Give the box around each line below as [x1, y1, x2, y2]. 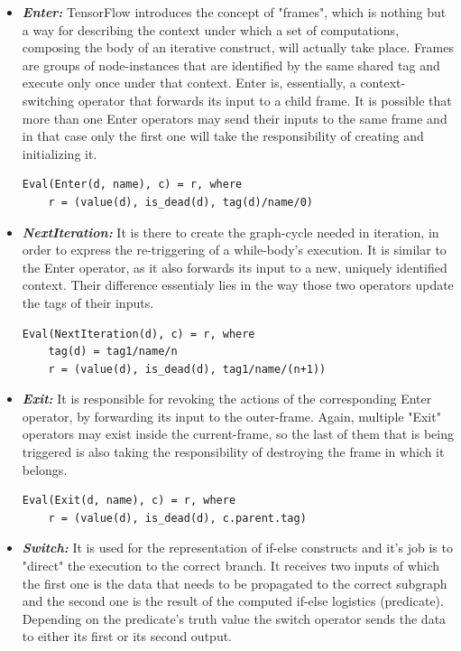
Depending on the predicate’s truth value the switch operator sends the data [22, 609, 447, 628]
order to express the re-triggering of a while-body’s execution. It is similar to [22, 240, 447, 259]
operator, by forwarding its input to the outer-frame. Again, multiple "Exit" [22, 406, 441, 425]
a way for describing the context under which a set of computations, [22, 20, 400, 39]
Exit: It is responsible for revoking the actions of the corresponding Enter [22, 389, 432, 408]
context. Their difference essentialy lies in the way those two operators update [22, 275, 454, 294]
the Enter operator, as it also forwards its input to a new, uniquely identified [22, 257, 447, 276]
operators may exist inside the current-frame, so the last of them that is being [22, 424, 454, 443]
